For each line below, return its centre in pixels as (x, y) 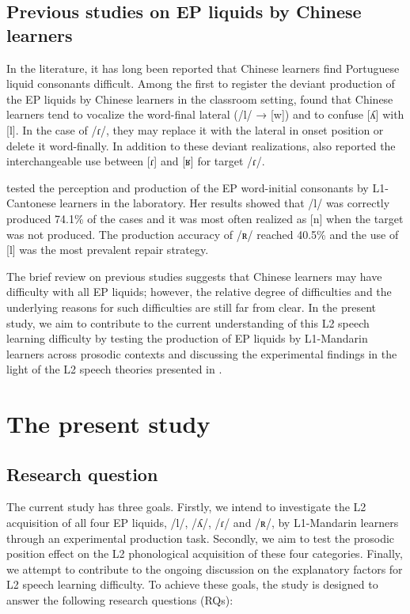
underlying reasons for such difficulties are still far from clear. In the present (192, 307)
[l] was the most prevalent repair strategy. (108, 250)
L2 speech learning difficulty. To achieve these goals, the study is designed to (192, 584)
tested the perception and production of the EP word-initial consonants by (188, 187)
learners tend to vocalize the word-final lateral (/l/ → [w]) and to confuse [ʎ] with (205, 114)
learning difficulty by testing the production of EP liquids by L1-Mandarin (187, 338)
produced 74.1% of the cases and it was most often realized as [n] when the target (205, 218)
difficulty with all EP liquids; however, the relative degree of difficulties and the (199, 292)
